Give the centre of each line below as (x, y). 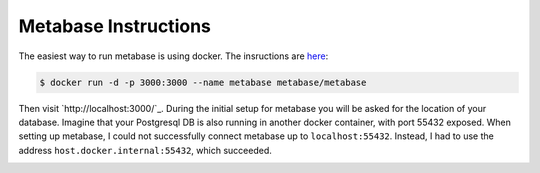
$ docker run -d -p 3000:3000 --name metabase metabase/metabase (203, 82)
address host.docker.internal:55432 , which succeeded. (145, 150)
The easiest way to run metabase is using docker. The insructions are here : (173, 56)
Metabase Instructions (115, 26)
